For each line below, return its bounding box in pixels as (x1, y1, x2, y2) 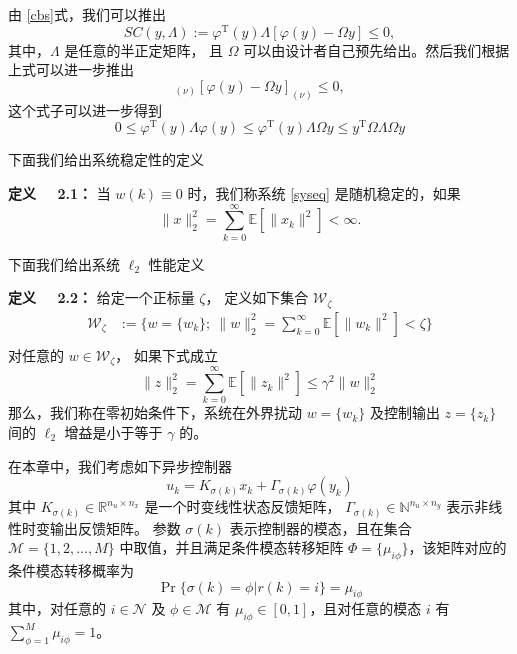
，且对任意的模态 (309, 598, 422, 619)
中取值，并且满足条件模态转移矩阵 (119, 537, 344, 558)
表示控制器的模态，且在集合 (229, 517, 412, 538)
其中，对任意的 (8, 598, 106, 619)
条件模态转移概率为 (8, 560, 134, 581)
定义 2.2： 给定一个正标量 (8, 287, 195, 308)
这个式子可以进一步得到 (8, 99, 162, 120)
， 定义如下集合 (205, 287, 309, 308)
